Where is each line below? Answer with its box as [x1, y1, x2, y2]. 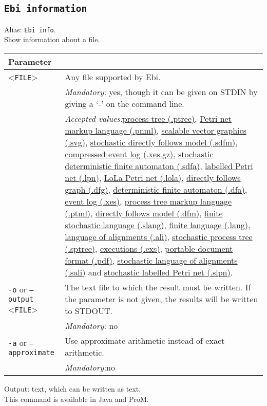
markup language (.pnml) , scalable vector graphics [65, 124, 246, 137]
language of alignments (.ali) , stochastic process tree [65, 231, 253, 243]
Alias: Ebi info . [4, 24, 56, 34]
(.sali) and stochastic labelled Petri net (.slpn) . [65, 266, 233, 279]
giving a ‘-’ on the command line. [65, 98, 184, 110]
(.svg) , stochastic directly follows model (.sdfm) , [65, 136, 238, 149]
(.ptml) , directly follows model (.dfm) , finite [65, 207, 223, 219]
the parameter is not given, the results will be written [65, 293, 258, 305]
